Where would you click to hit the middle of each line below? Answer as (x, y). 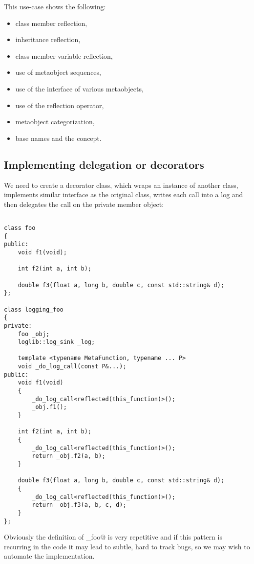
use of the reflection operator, (60, 105)
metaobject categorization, (55, 122)
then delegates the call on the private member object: (84, 204)
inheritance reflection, (48, 39)
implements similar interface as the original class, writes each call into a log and (124, 194)
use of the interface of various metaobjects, (79, 88)
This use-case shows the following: (55, 6)
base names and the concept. (58, 138)
